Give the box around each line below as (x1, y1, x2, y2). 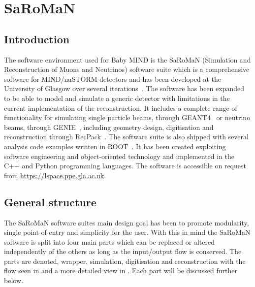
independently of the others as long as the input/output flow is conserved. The (4, 246, 242, 256)
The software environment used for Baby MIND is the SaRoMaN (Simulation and (4, 54, 251, 64)
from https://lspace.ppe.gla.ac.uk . (4, 170, 106, 180)
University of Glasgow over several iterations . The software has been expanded (4, 83, 245, 94)
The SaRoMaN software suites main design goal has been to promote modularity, (4, 217, 249, 227)
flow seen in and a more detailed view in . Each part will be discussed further (4, 265, 237, 276)
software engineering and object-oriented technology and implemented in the (4, 151, 235, 161)
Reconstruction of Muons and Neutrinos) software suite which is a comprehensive (4, 64, 250, 74)
